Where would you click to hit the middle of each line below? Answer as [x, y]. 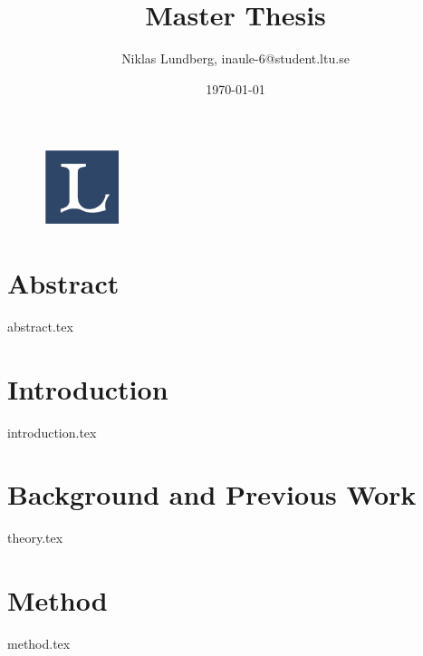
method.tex [39, 643]
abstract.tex [40, 326]
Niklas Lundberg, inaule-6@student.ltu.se [236, 58]
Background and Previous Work [212, 494]
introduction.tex [52, 432]
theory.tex [35, 538]
